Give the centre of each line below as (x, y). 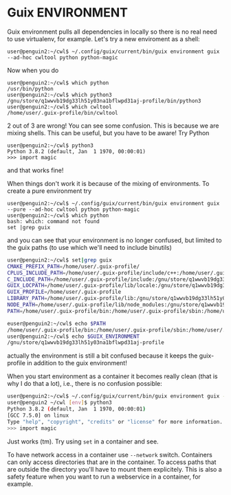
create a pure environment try (49, 191)
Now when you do (33, 70)
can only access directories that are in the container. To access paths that (112, 462)
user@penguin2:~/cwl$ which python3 (59, 95)
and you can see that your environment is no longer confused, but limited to (114, 240)
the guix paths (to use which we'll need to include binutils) (89, 247)
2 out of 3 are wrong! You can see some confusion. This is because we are (113, 126)
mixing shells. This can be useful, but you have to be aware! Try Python (108, 133)
